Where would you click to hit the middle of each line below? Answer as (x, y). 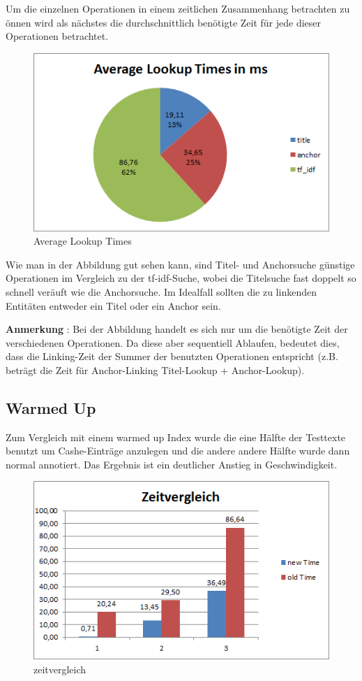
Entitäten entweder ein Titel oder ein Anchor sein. (113, 305)
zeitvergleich (60, 669)
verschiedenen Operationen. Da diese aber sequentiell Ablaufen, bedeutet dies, (173, 342)
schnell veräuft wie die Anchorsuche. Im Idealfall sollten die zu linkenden (161, 291)
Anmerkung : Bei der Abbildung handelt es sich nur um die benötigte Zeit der (177, 329)
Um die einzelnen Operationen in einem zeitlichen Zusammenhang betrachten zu (178, 8)
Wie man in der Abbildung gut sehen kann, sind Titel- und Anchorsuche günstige (180, 264)
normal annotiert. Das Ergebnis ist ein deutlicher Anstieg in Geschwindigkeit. (172, 464)
